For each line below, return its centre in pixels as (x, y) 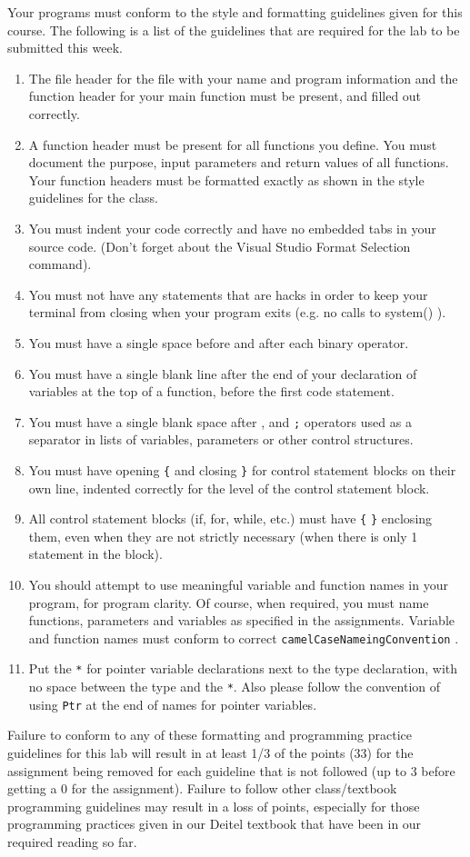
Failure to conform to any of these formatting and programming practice (210, 735)
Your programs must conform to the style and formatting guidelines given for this (235, 12)
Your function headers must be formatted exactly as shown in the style (226, 179)
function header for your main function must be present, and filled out (225, 96)
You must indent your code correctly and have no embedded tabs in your (232, 228)
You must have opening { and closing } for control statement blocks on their (242, 469)
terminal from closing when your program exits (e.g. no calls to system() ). (237, 312)
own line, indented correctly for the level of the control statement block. (229, 488)
